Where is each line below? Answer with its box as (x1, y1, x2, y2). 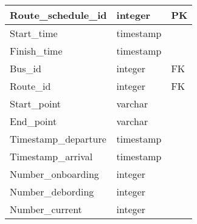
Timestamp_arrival (10, 149, 93, 163)
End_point (10, 114, 57, 128)
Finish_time (10, 44, 63, 58)
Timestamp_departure (10, 132, 106, 146)
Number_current (10, 202, 82, 216)
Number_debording (10, 185, 94, 199)
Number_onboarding (10, 167, 99, 181)
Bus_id (10, 61, 41, 75)
